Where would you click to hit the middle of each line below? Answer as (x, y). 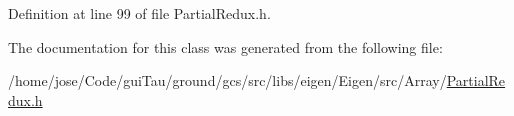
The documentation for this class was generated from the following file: (225, 46)
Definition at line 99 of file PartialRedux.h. (139, 13)
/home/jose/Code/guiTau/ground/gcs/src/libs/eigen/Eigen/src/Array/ (227, 80)
